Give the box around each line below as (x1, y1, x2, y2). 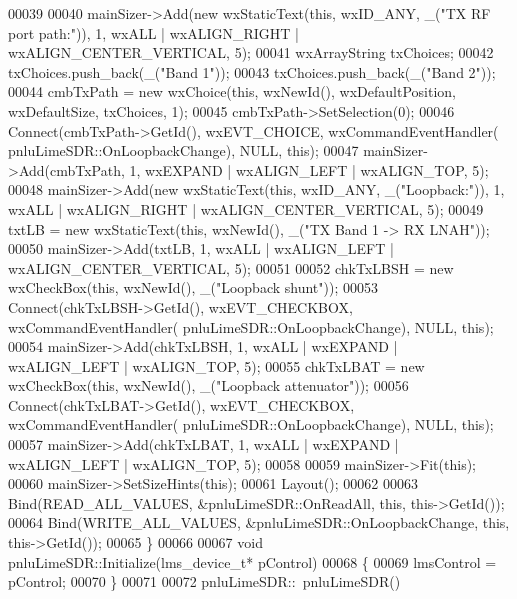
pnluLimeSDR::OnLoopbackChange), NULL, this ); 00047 (8, 140, 359, 161)
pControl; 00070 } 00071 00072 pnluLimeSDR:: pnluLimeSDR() (8, 571, 401, 592)
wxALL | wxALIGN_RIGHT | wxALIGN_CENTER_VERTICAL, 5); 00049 (8, 198, 484, 219)
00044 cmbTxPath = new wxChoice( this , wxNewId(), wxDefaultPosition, (8, 81, 456, 102)
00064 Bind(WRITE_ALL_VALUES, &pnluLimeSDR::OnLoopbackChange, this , (8, 512, 510, 533)
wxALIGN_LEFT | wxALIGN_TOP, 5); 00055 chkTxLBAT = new (8, 355, 425, 376)
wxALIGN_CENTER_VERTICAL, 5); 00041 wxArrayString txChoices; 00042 (8, 42, 494, 63)
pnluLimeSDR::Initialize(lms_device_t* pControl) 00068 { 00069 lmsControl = (8, 551, 497, 572)
